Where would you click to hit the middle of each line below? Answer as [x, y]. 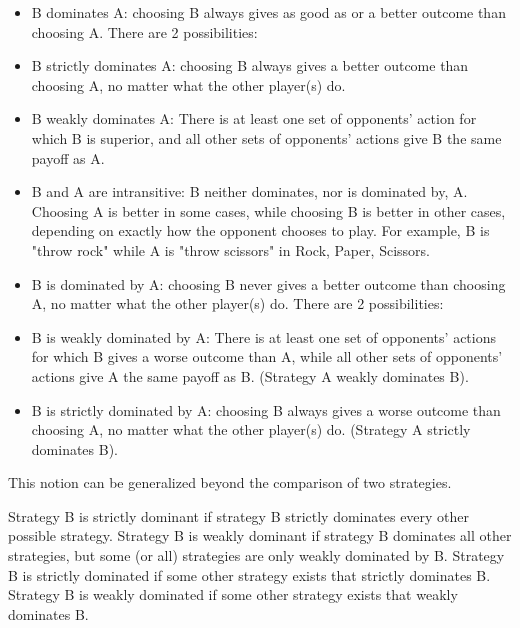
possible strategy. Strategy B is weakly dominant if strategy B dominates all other [260, 535]
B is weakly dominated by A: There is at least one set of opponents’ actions [263, 336]
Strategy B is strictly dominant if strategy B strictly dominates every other [239, 515]
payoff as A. [68, 157]
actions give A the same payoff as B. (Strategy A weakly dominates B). [250, 375]
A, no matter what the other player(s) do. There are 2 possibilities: [237, 303]
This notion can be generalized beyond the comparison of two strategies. [230, 482]
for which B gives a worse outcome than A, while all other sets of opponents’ [267, 356]
